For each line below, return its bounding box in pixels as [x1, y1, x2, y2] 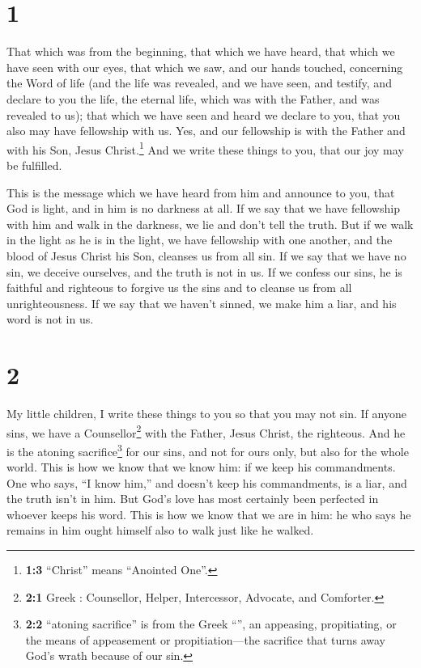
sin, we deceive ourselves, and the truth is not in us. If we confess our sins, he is [6, 263, 402, 280]
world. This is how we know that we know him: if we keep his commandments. [6, 459, 396, 476]
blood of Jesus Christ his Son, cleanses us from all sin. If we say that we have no [6, 247, 406, 264]
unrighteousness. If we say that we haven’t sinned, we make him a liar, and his [6, 294, 397, 311]
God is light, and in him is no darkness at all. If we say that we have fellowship [6, 200, 400, 217]
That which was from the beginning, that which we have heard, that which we [6, 43, 395, 60]
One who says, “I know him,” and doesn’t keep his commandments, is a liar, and [6, 474, 407, 491]
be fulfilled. [6, 156, 62, 173]
